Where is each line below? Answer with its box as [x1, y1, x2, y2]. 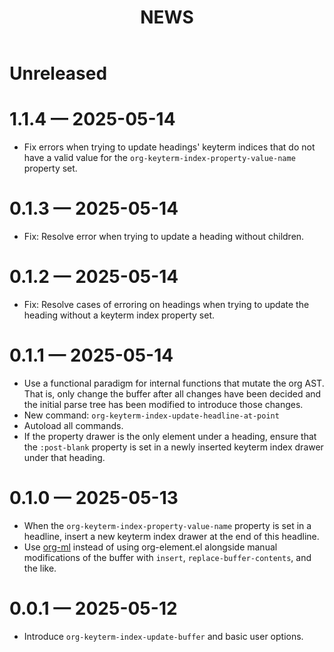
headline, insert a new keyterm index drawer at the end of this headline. [23, 530, 320, 542]
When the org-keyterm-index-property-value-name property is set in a [23, 519, 312, 531]
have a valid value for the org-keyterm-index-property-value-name [23, 152, 296, 164]
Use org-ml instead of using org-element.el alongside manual [23, 541, 278, 553]
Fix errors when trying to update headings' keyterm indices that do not [23, 141, 316, 153]
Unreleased [9, 62, 108, 85]
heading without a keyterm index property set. [23, 309, 216, 321]
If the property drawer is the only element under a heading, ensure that [23, 430, 317, 442]
